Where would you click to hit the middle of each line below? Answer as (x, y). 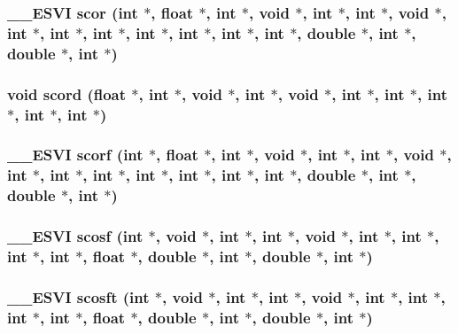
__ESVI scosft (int (78, 296)
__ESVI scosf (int (75, 236)
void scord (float (67, 93)
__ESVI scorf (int (75, 155)
